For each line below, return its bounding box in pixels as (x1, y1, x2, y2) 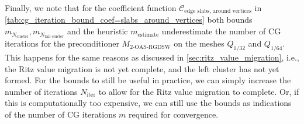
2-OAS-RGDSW (130, 44, 171, 50)
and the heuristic (67, 25, 128, 37)
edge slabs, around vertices (184, 8, 252, 15)
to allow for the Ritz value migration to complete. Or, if (98, 85, 299, 97)
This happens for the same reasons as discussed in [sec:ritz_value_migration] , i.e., (5, 51, 299, 63)
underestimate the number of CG (161, 25, 281, 37)
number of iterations (5, 85, 78, 97)
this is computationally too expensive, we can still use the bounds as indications (5, 97, 292, 109)
